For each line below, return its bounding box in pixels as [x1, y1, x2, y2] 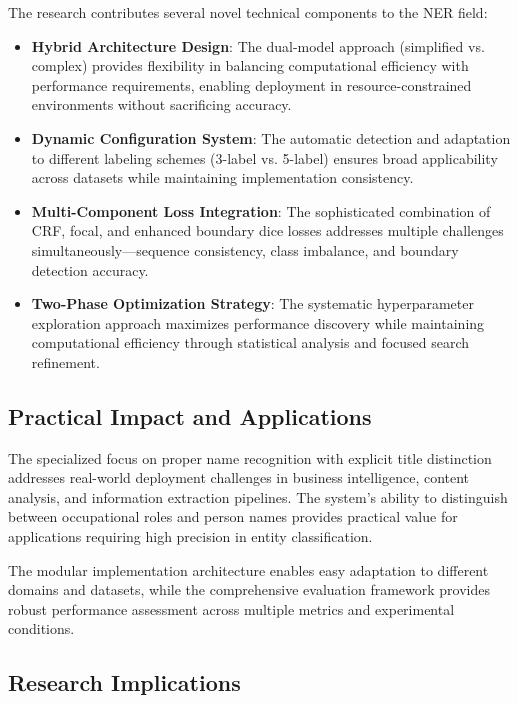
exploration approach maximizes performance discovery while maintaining [31, 312, 485, 333]
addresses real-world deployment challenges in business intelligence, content [8, 467, 470, 488]
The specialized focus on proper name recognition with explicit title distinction [8, 447, 492, 468]
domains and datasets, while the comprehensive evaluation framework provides [8, 579, 490, 600]
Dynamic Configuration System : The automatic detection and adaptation [31, 127, 511, 148]
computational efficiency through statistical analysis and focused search [31, 332, 470, 353]
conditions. [8, 618, 75, 639]
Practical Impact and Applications [8, 400, 372, 431]
